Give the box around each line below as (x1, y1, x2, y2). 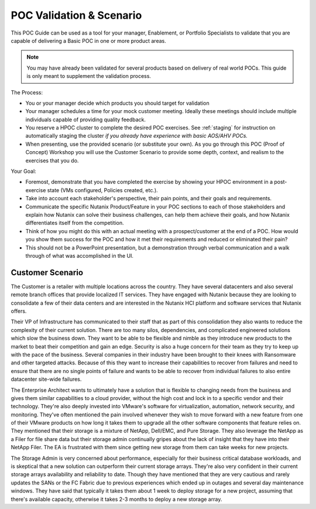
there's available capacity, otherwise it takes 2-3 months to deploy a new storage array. (11, 496, 222, 503)
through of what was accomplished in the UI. (25, 252, 134, 259)
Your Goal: (11, 168, 36, 175)
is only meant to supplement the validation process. (26, 73, 152, 80)
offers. (11, 308, 27, 315)
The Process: (11, 88, 43, 96)
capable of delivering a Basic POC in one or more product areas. (11, 37, 166, 44)
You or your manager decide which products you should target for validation (25, 100, 210, 107)
